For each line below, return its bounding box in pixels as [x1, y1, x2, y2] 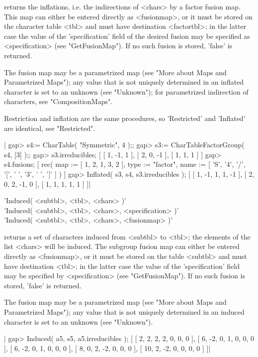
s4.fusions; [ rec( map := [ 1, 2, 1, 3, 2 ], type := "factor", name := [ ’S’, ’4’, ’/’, [4, 159, 246, 169]
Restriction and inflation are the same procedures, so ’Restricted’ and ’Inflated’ [4, 113, 246, 123]
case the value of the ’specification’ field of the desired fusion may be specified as [4, 30, 250, 41]
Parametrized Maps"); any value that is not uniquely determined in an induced [4, 307, 245, 317]
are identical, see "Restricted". [4, 122, 95, 133]
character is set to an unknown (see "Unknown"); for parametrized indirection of [4, 86, 249, 97]
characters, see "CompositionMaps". [4, 96, 113, 107]
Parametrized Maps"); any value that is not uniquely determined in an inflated [4, 77, 244, 87]
